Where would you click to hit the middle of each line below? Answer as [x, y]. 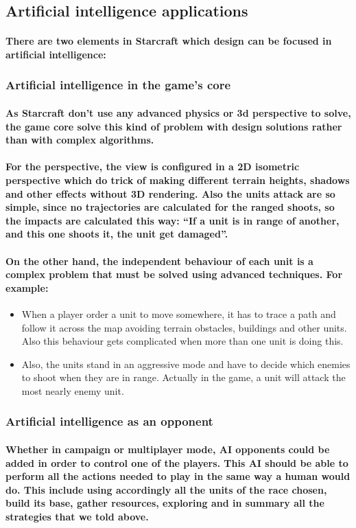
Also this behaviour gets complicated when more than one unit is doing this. [182, 341]
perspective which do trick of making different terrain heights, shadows [178, 180]
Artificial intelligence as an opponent [109, 421]
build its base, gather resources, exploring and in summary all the [165, 503]
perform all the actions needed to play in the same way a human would [178, 476]
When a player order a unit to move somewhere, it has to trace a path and [179, 313]
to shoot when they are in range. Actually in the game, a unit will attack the [183, 377]
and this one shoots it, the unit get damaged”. [117, 234]
